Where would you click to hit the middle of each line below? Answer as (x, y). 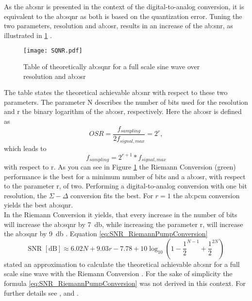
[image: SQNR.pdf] (53, 51)
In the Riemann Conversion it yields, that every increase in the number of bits (121, 215)
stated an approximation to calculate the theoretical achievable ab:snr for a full (122, 264)
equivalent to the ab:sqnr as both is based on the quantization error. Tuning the (123, 16)
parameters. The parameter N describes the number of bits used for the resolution (126, 102)
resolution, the (25, 195)
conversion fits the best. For (112, 195)
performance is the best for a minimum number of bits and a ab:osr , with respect (125, 176)
